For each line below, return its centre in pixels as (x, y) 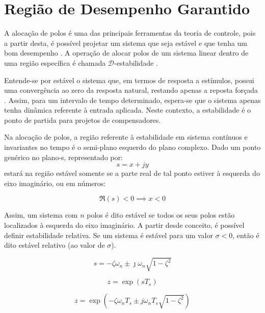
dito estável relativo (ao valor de (55, 245)
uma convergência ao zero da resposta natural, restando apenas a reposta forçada (131, 90)
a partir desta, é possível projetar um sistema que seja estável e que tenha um (126, 43)
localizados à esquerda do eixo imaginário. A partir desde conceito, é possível (124, 225)
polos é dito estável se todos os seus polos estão (161, 215)
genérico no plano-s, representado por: (63, 157)
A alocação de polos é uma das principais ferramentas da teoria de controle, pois (130, 33)
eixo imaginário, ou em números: (55, 183)
